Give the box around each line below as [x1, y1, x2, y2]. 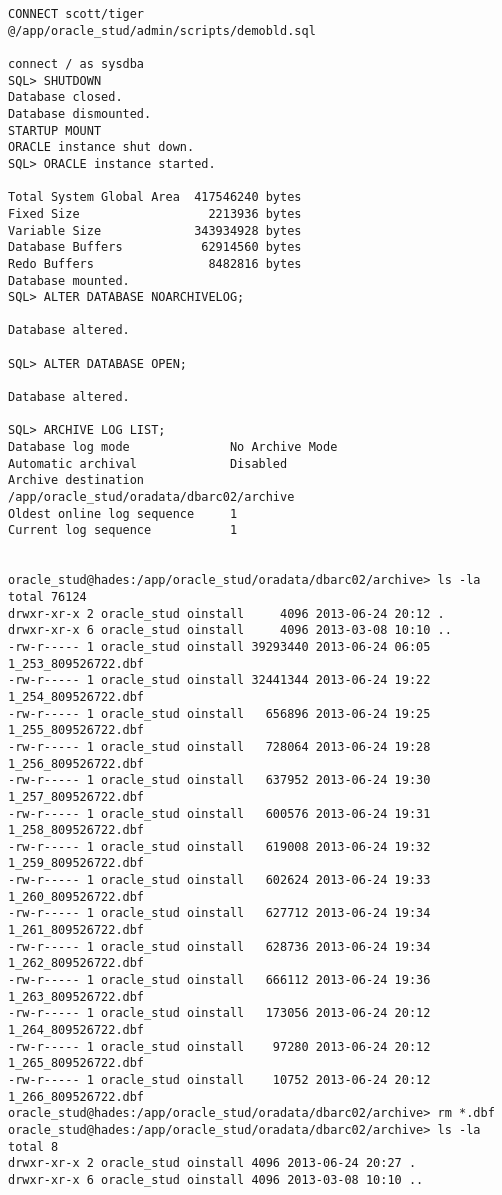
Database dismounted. [8, 106, 152, 121]
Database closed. [8, 90, 123, 105]
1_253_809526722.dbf [8, 656, 145, 671]
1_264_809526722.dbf [8, 1023, 145, 1038]
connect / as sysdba [8, 56, 145, 71]
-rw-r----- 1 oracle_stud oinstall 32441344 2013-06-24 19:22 [8, 673, 431, 688]
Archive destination [8, 473, 145, 488]
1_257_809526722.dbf [8, 789, 145, 804]
